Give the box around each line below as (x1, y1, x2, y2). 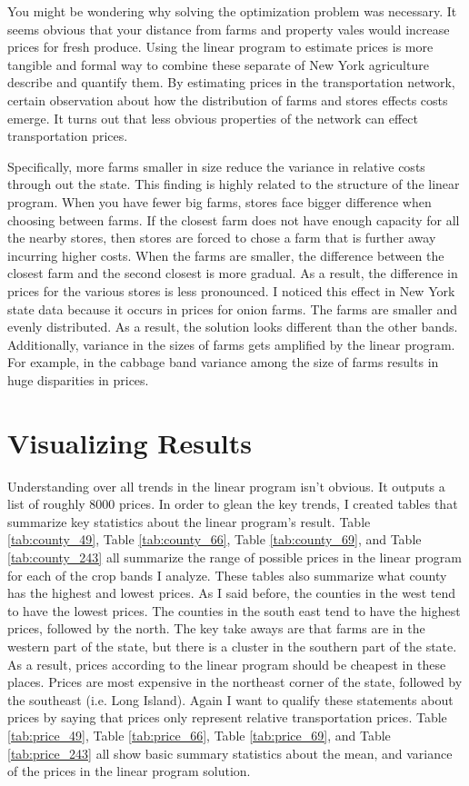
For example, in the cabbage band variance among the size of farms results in (7, 353, 439, 372)
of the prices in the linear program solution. (7, 761, 251, 781)
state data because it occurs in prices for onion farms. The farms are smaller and (7, 299, 458, 318)
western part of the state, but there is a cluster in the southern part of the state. (7, 636, 457, 655)
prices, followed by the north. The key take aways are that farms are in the (7, 619, 425, 638)
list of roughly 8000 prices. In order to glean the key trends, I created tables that (7, 494, 458, 513)
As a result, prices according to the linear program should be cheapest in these (7, 654, 446, 673)
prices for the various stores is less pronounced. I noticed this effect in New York (7, 281, 455, 300)
